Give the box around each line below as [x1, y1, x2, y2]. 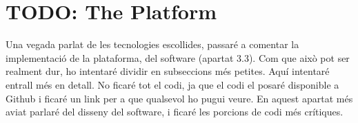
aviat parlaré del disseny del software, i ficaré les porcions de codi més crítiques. [6, 104, 344, 119]
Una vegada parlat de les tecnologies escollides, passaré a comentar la [6, 37, 299, 52]
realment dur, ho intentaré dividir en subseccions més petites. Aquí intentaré [6, 64, 330, 78]
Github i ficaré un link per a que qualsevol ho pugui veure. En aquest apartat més [6, 91, 353, 105]
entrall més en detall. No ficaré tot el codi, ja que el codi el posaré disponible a [6, 77, 339, 91]
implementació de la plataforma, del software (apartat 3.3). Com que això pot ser [6, 50, 350, 65]
